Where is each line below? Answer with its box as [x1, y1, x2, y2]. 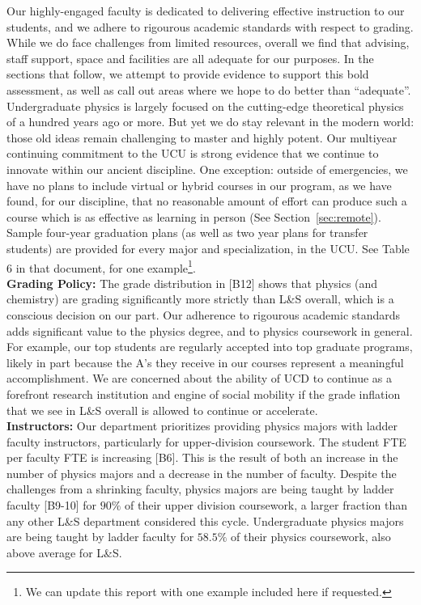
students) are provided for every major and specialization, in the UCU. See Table [6, 239, 410, 256]
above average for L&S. [6, 544, 122, 561]
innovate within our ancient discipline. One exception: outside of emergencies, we [6, 160, 408, 177]
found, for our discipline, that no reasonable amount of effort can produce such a [6, 192, 407, 209]
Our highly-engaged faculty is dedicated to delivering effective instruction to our [6, 2, 405, 19]
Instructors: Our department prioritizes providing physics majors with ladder [6, 417, 398, 434]
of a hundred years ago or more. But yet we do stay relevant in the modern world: [6, 113, 415, 130]
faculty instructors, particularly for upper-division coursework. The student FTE [6, 433, 406, 450]
